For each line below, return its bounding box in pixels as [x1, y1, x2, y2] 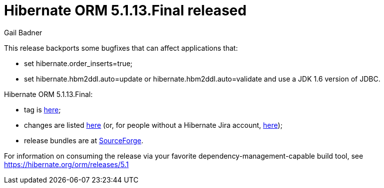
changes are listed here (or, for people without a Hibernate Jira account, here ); [24, 120, 283, 129]
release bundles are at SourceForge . [24, 136, 143, 145]
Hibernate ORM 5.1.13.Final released [4, 2, 247, 19]
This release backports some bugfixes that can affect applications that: [4, 43, 238, 52]
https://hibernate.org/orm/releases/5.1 [4, 160, 129, 169]
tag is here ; [24, 105, 61, 114]
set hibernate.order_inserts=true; [24, 59, 133, 68]
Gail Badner [4, 28, 42, 37]
